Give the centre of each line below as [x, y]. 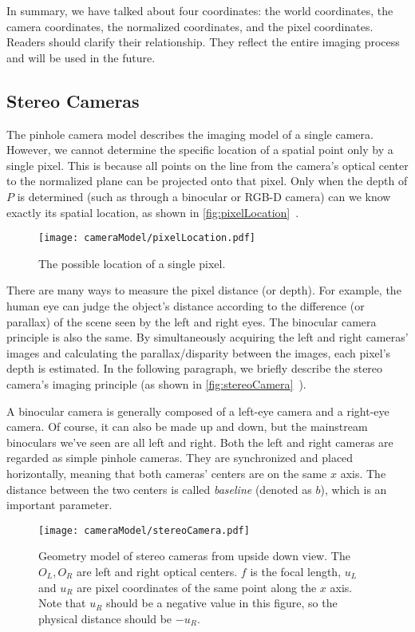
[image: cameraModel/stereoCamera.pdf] [144, 530]
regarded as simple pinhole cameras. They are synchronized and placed [180, 458]
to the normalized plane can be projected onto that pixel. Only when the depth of [207, 181]
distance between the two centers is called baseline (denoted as [159, 489]
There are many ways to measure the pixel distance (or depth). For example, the [204, 290]
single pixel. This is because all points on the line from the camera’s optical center [207, 165]
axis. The [363, 473]
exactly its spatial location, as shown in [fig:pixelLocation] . [153, 212]
